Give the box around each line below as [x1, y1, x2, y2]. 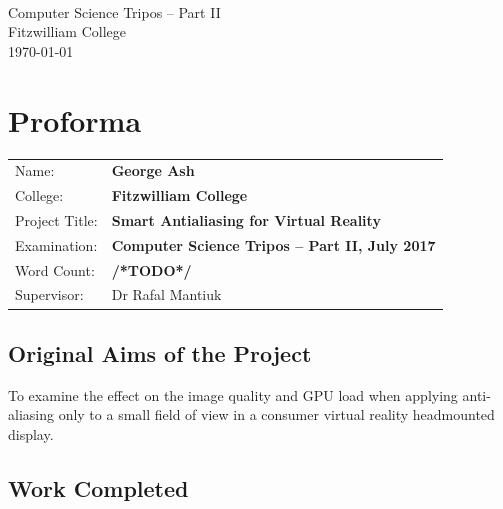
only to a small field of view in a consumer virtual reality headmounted [58, 404, 495, 425]
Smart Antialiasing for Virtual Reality [111, 209, 381, 230]
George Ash [111, 160, 195, 181]
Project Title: [15, 209, 98, 230]
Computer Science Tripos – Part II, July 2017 [111, 234, 436, 255]
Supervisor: [15, 284, 84, 305]
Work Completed [8, 472, 189, 503]
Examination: [15, 234, 98, 255]
